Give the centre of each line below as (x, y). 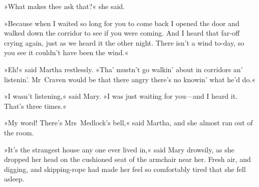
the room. (19, 132)
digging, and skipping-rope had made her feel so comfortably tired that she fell (125, 169)
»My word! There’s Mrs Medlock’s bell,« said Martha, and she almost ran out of (128, 123)
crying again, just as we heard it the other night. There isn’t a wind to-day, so (124, 42)
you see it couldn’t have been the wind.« (66, 52)
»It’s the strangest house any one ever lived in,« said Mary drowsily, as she (119, 149)
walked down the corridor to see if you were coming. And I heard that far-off (122, 33)
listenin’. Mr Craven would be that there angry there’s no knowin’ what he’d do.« (130, 79)
